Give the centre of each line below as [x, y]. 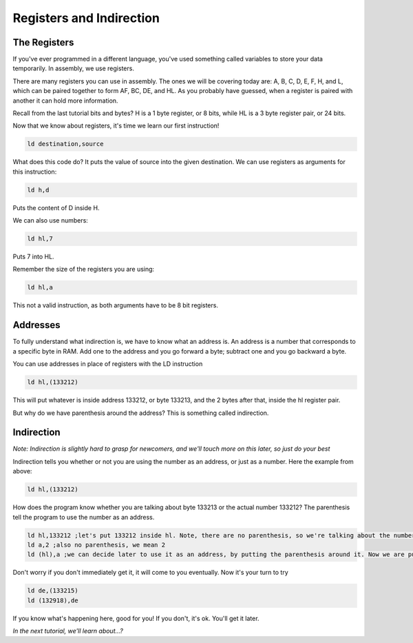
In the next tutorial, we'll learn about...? [68, 631]
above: [22, 471]
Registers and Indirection [86, 18]
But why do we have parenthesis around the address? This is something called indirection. [141, 413]
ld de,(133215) [53, 591]
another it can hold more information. [65, 101]
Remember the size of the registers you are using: [84, 269]
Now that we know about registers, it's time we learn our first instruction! [116, 126]
